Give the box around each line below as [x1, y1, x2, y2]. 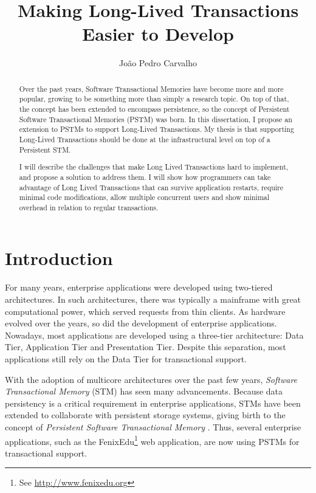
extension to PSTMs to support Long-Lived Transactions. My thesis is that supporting [19, 124, 294, 134]
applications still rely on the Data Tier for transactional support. [5, 352, 247, 365]
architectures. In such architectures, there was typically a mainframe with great [5, 293, 301, 305]
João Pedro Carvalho [118, 57, 197, 69]
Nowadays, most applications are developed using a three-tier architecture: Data [5, 328, 304, 341]
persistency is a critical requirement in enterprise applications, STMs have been [5, 396, 301, 409]
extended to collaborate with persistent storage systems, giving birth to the [5, 409, 286, 421]
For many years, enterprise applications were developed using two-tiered [5, 281, 273, 294]
